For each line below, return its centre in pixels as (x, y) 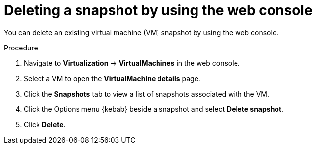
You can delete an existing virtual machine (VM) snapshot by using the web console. (141, 32)
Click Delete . (45, 124)
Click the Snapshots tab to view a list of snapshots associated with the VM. (147, 94)
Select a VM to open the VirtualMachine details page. (112, 78)
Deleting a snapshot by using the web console (158, 10)
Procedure (21, 48)
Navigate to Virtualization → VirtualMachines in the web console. (132, 63)
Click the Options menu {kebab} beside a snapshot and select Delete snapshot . (154, 109)
